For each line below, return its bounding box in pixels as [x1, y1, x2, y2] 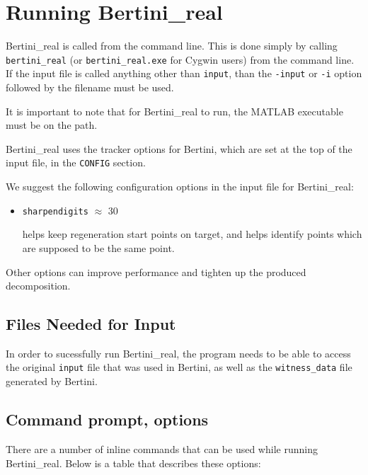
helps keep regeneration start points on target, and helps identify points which [22, 227, 362, 241]
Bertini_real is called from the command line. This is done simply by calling [6, 38, 338, 53]
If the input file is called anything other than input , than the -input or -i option [6, 66, 362, 81]
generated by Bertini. [6, 374, 98, 389]
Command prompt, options [6, 408, 209, 430]
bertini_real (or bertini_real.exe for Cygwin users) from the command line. [6, 52, 355, 67]
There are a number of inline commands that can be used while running [6, 441, 318, 456]
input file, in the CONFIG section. [6, 155, 146, 170]
